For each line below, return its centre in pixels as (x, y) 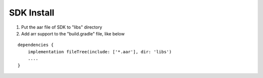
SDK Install (32, 13)
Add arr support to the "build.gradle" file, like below (73, 33)
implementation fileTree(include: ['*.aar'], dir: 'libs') (100, 52)
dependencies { (36, 45)
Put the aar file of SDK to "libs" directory (62, 27)
